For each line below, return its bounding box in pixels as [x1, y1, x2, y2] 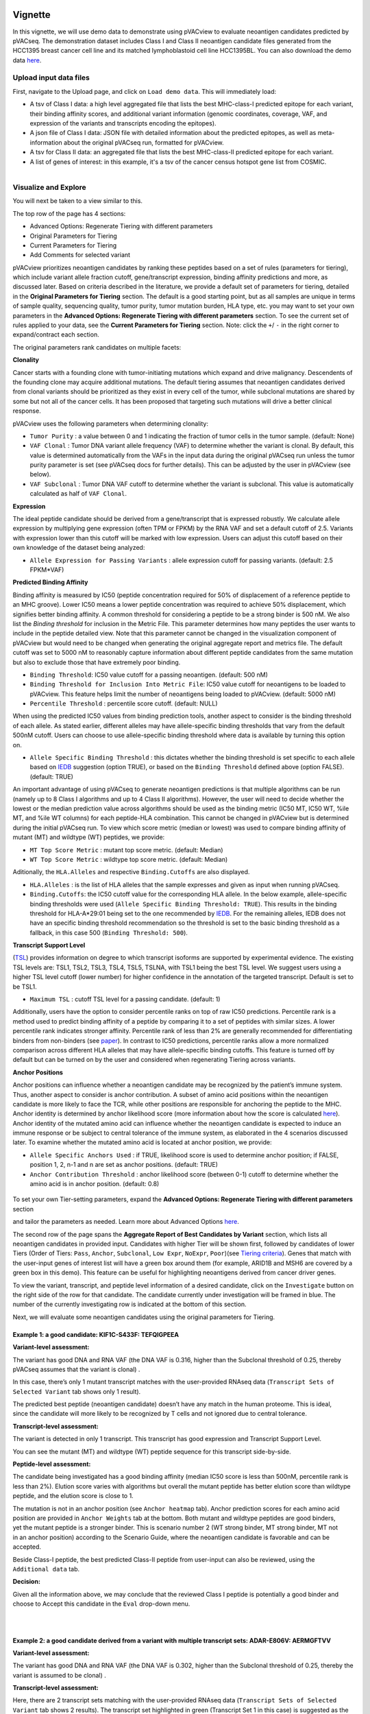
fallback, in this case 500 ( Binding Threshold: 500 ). [29, 928, 188, 937]
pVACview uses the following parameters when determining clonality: [12, 419, 209, 428]
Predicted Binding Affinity [12, 578, 88, 586]
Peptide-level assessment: [12, 1460, 91, 1469]
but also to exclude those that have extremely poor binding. [12, 658, 181, 666]
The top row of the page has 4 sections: [12, 209, 126, 217]
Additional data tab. [12, 1565, 80, 1573]
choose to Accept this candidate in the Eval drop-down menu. [12, 1600, 190, 1608]
